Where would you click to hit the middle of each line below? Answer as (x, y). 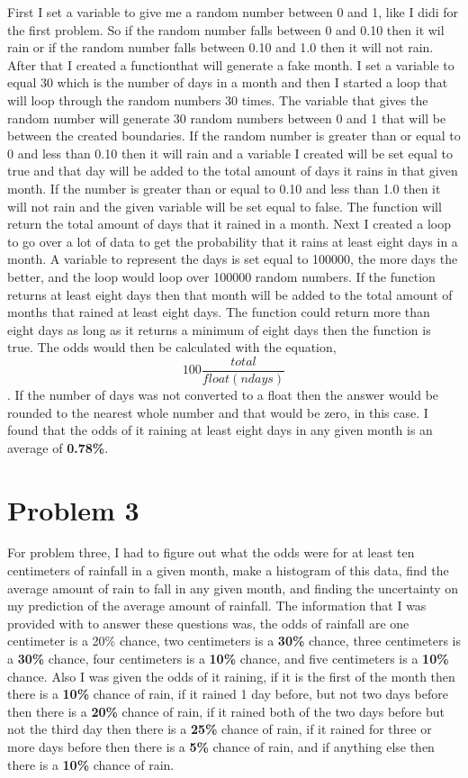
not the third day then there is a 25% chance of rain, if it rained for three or (220, 729)
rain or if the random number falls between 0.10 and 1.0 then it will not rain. (220, 47)
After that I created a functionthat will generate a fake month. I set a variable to (231, 64)
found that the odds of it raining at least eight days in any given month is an (220, 430)
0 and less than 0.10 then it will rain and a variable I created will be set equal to (230, 153)
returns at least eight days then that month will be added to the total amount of (230, 294)
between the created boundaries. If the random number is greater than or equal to (234, 136)
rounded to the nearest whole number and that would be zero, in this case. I (218, 412)
